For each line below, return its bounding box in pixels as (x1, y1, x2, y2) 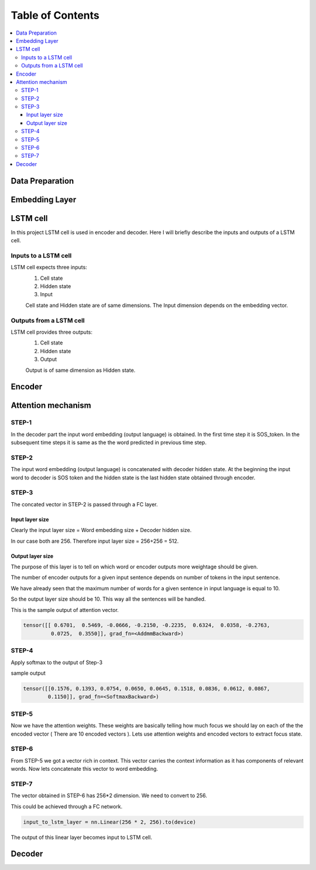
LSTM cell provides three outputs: (11, 329, 93, 336)
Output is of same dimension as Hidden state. (25, 367, 136, 374)
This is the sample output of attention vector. (11, 606, 119, 613)
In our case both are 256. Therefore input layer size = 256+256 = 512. (11, 537, 179, 544)
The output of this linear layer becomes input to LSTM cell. (11, 834, 152, 841)
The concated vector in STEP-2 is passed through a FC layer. (11, 500, 158, 507)
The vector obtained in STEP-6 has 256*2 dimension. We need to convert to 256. (11, 792, 208, 799)
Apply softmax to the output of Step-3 (11, 659, 102, 666)
